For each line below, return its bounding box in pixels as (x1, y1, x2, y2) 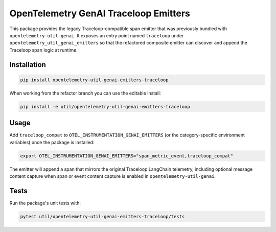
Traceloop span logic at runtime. (9, 47, 78, 53)
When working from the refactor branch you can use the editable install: (9, 90, 161, 96)
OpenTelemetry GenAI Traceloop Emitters (9, 8, 190, 19)
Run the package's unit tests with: (9, 200, 81, 206)
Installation (9, 60, 46, 69)
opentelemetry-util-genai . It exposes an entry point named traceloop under (9, 32, 184, 38)
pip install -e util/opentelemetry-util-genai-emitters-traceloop (20, 104, 190, 109)
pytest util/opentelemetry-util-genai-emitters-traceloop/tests (20, 214, 185, 219)
